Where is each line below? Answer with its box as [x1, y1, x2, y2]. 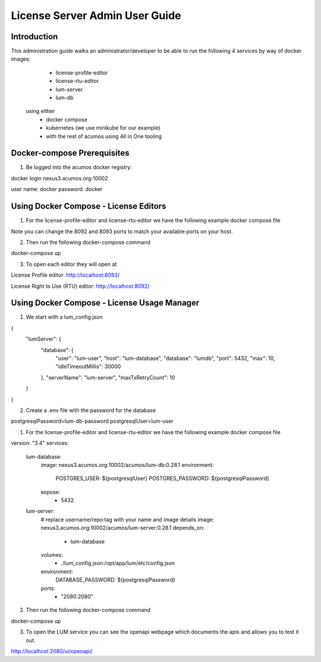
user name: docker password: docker [11, 186, 103, 193]
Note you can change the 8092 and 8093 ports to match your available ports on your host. [11, 228, 233, 235]
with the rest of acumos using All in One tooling [46, 133, 162, 140]
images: [11, 55, 31, 62]
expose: [40, 488, 61, 495]
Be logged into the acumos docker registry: [26, 164, 132, 171]
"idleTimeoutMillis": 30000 [55, 363, 121, 370]
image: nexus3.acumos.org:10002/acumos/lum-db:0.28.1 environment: [40, 461, 214, 468]
